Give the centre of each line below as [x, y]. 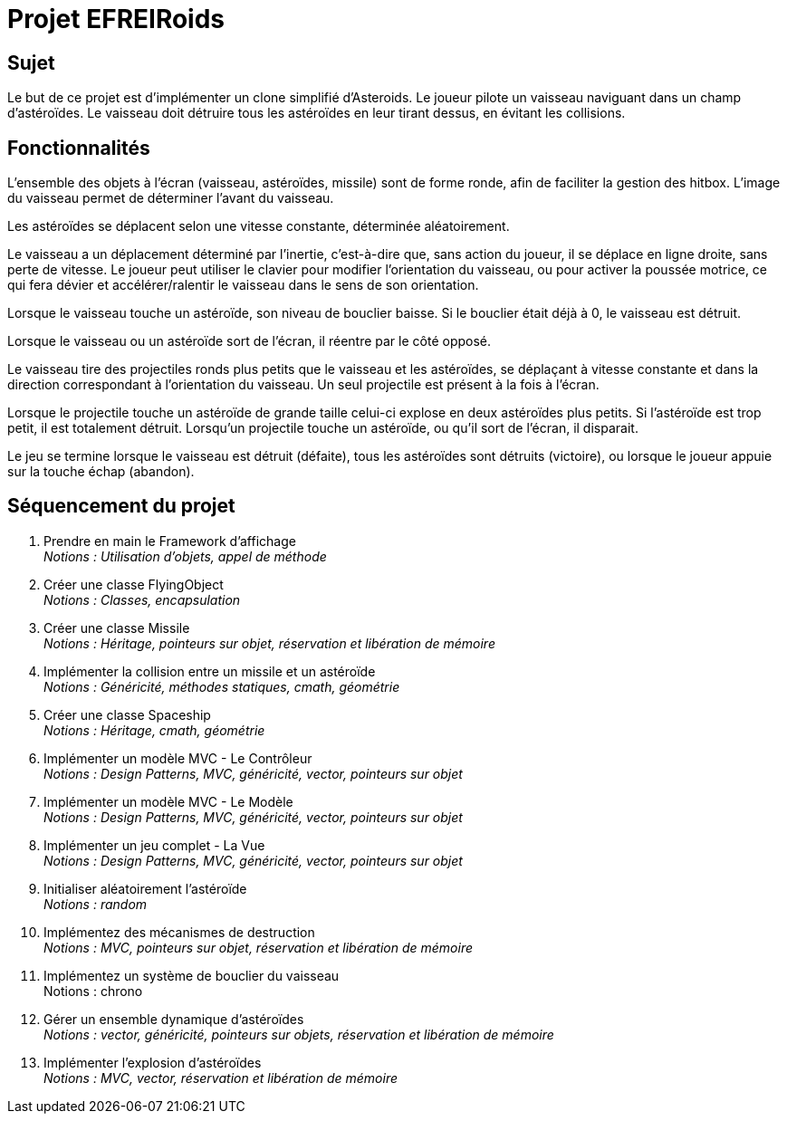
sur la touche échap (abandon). [101, 472]
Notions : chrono [93, 991]
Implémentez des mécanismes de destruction [179, 932]
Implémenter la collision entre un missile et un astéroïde [210, 671]
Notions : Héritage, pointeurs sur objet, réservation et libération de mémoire [269, 643]
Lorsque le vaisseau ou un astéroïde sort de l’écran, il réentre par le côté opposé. [250, 341]
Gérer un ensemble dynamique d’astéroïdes [174, 1019]
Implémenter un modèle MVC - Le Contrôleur [178, 758]
